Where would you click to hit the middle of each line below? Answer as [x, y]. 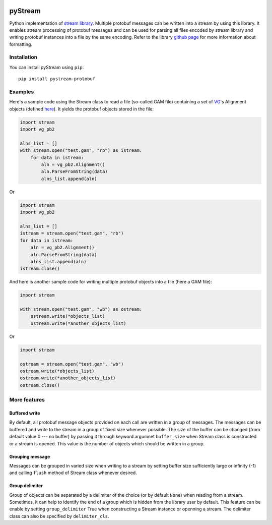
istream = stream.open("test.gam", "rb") [72, 234]
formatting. [21, 44]
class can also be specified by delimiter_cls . [59, 516]
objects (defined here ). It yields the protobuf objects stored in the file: [81, 109]
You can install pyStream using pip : [47, 67]
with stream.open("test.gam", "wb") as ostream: [81, 309]
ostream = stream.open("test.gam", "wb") [72, 364]
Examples [22, 92]
